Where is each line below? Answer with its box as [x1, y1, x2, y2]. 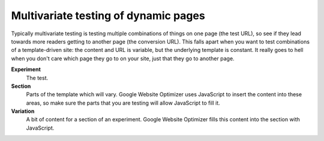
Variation [11, 108, 35, 115]
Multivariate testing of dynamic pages [11, 9, 205, 22]
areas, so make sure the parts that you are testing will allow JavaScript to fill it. [26, 99, 220, 106]
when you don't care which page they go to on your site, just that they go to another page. [11, 54, 235, 62]
